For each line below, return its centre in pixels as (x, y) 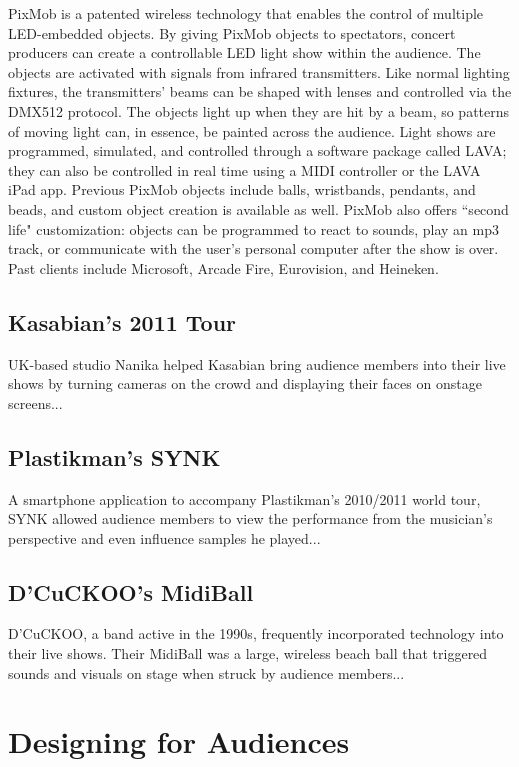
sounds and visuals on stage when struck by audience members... (206, 672)
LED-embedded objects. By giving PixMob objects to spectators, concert (232, 32)
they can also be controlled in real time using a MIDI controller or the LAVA (244, 169)
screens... (35, 402)
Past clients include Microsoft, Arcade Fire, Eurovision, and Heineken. (223, 267)
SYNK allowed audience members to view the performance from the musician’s (250, 518)
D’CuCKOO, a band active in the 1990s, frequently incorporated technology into (256, 633)
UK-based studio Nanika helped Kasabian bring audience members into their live (257, 363)
